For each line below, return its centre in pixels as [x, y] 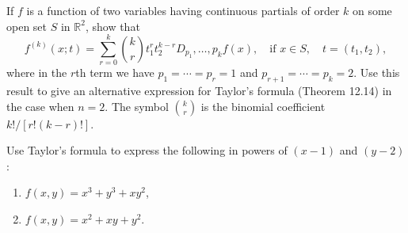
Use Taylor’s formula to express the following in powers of [147, 150]
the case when [40, 106]
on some [372, 10]
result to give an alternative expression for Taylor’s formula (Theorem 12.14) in [199, 91]
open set [27, 26]
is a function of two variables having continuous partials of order [183, 10]
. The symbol [137, 106]
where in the [37, 73]
